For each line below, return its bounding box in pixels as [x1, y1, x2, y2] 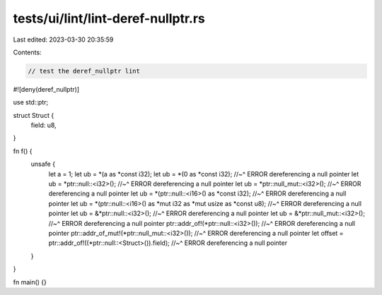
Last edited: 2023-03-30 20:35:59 [13, 35, 114, 44]
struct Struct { [13, 111, 54, 119]
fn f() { [13, 147, 33, 155]
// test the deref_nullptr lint [28, 67, 141, 75]
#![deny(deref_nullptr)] [13, 85, 80, 93]
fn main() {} [13, 277, 47, 286]
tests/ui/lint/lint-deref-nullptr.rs [13, 11, 205, 26]
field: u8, [30, 121, 57, 130]
